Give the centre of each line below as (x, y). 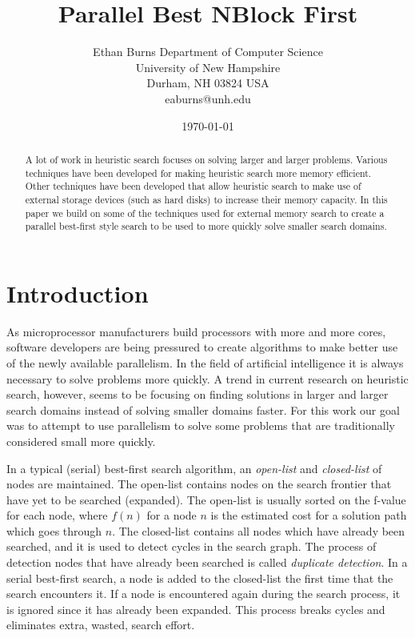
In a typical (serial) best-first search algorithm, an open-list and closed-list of (194, 468)
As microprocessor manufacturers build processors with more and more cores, (196, 331)
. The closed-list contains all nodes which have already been (259, 530)
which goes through (54, 530)
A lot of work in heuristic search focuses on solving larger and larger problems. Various (206, 159)
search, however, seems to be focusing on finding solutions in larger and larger (198, 394)
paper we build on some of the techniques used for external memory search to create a (205, 213)
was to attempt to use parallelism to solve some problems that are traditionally (201, 425)
